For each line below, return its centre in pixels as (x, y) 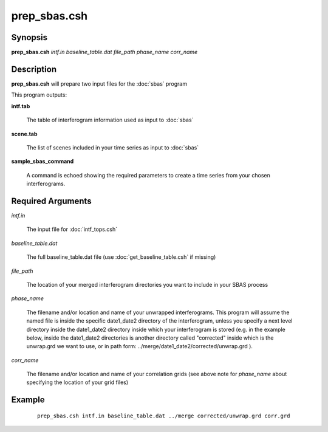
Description (34, 69)
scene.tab (24, 134)
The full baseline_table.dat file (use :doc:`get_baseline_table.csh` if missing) (121, 257)
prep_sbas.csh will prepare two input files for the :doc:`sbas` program (99, 84)
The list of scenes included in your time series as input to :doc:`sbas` (113, 147)
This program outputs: (39, 95)
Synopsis (29, 37)
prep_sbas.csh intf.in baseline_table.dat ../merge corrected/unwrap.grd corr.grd (164, 416)
